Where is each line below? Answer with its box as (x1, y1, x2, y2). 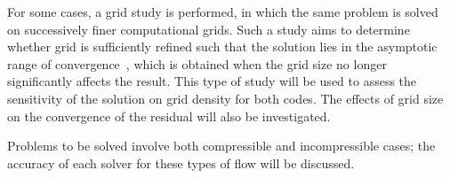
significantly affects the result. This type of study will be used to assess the (7, 72, 417, 90)
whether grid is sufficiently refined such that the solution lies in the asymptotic (7, 37, 438, 56)
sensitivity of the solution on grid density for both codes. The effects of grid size (7, 89, 444, 107)
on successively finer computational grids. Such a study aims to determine (7, 19, 410, 38)
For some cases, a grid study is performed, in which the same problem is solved (7, 3, 438, 20)
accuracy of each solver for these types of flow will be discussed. (7, 153, 355, 172)
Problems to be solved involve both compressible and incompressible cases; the (7, 136, 436, 155)
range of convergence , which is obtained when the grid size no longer (7, 54, 387, 73)
